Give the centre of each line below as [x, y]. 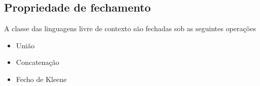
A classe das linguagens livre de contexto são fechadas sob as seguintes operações [130, 28]
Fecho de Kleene [41, 79]
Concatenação [38, 62]
